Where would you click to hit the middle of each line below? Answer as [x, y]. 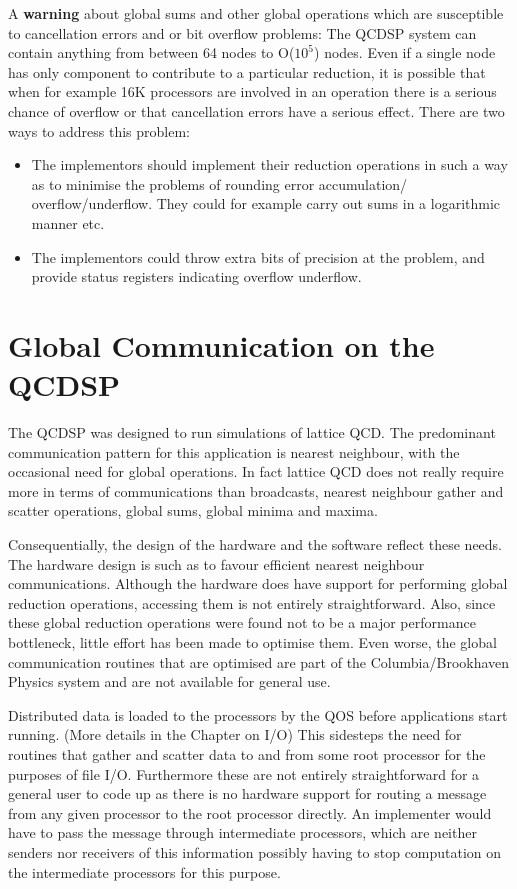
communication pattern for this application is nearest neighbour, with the [234, 451]
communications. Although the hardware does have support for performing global [258, 583]
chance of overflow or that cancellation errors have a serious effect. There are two [256, 110]
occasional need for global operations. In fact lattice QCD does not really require [256, 471]
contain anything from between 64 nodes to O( [151, 52]
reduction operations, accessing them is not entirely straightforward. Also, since [252, 602]
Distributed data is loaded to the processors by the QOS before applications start [258, 714]
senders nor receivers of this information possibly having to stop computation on [255, 851]
